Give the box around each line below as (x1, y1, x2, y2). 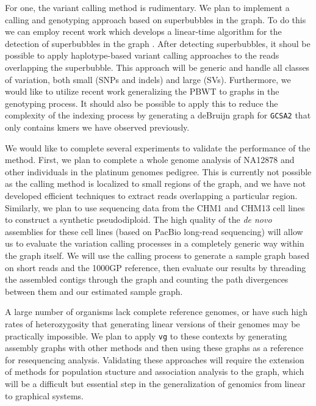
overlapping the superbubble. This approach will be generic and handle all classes (5, 60, 310, 73)
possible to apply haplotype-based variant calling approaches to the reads (5, 49, 279, 62)
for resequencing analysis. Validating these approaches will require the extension (5, 353, 304, 366)
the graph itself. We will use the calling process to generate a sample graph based (5, 248, 310, 261)
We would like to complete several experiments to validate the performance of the (5, 141, 311, 154)
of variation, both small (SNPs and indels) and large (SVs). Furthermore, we (5, 73, 291, 85)
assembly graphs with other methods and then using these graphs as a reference (5, 341, 304, 354)
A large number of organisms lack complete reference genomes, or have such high (5, 305, 307, 318)
